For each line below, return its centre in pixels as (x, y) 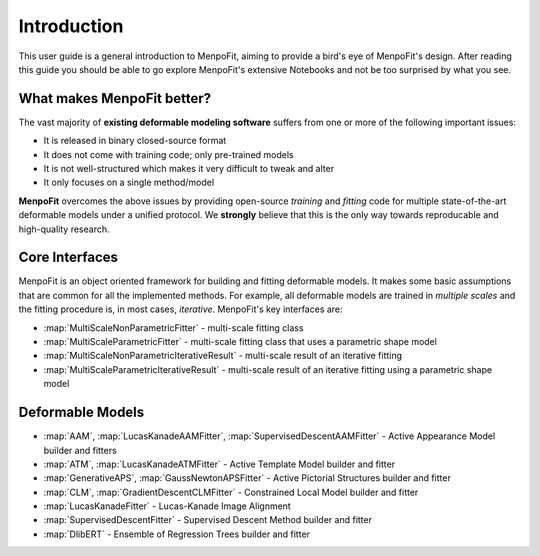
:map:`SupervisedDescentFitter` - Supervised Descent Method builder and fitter (207, 520)
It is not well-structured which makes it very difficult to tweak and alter (189, 169)
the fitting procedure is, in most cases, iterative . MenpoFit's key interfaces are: (181, 309)
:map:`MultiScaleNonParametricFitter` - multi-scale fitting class (173, 327)
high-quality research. (64, 229)
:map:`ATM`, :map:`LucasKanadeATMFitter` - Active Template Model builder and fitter (219, 464)
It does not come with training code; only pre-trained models (168, 154)
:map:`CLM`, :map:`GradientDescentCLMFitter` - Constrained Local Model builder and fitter (231, 492)
